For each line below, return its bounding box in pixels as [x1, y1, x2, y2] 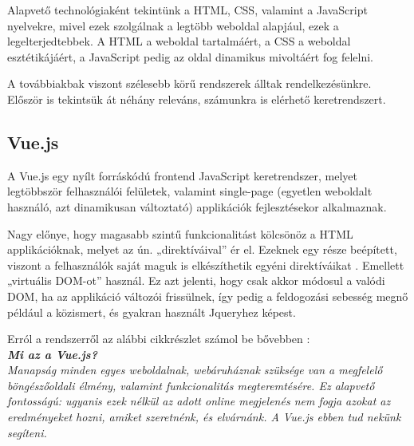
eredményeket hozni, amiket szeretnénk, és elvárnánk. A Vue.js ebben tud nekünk [7, 409, 401, 425]
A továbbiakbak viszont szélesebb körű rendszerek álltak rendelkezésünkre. [7, 75, 372, 92]
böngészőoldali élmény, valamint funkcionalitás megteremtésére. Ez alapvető [7, 377, 375, 393]
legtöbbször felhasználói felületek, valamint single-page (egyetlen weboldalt [7, 183, 373, 199]
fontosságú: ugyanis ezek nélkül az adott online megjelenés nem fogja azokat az [7, 393, 391, 409]
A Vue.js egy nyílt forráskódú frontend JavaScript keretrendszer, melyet [7, 167, 357, 184]
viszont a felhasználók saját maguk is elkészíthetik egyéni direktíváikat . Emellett [7, 256, 404, 273]
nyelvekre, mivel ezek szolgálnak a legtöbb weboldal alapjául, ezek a [7, 17, 339, 34]
